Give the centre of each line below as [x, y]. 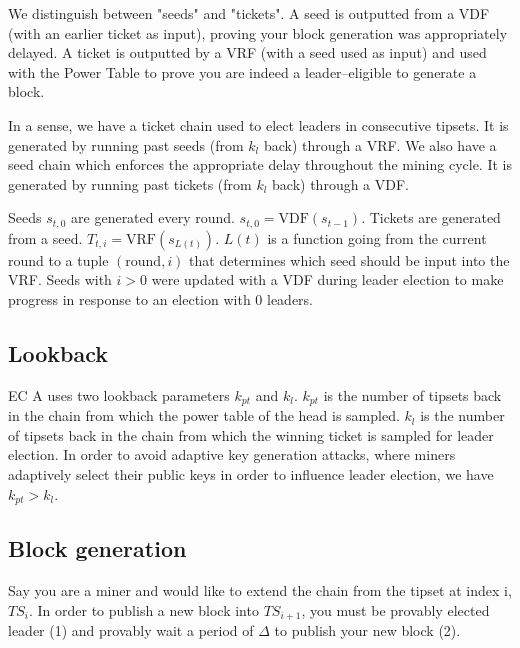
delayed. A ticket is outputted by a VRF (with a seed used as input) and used [247, 52]
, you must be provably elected [395, 609]
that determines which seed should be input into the [349, 259]
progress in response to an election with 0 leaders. [161, 298]
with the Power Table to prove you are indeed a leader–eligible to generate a [242, 71]
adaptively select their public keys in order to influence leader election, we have [251, 474]
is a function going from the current [377, 237]
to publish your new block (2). [367, 630]
